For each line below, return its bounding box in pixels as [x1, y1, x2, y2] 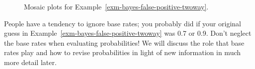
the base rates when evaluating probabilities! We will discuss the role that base [4, 37, 245, 48]
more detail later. [4, 57, 57, 67]
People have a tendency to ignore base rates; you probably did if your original [4, 18, 241, 28]
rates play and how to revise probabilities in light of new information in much [4, 47, 241, 58]
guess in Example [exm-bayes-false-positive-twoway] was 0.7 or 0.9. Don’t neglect [4, 28, 252, 38]
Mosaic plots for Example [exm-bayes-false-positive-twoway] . [24, 1, 209, 11]
